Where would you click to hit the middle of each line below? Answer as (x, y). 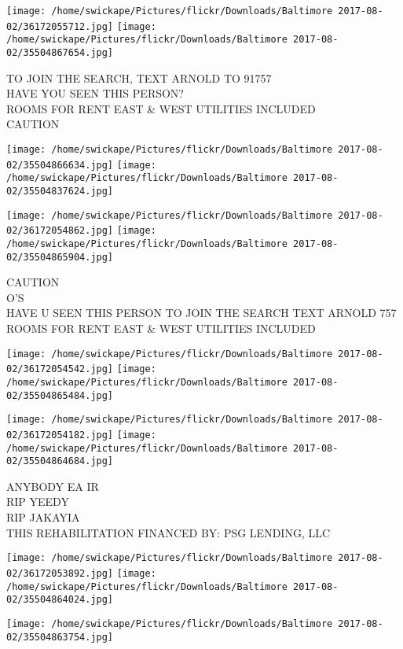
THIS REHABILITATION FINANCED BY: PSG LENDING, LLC (169, 532)
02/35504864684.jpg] (60, 461)
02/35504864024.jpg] (60, 600)
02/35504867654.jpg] (60, 52)
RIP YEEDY (38, 501)
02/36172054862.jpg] (60, 231)
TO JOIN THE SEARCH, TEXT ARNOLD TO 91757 (139, 77)
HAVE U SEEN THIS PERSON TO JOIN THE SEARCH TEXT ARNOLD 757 (201, 313)
